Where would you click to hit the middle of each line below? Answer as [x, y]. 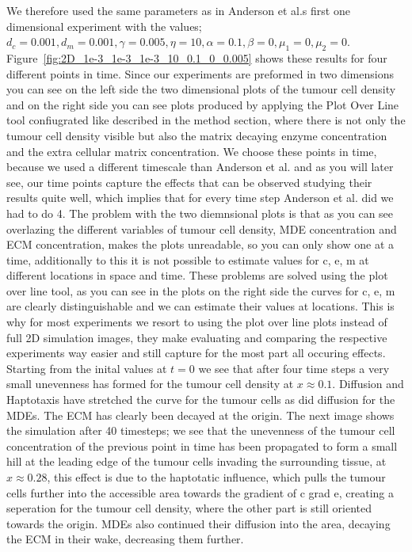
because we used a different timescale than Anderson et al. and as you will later [200, 167]
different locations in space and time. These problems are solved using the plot [197, 275]
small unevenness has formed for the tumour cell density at [150, 384]
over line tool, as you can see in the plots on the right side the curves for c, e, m [201, 290]
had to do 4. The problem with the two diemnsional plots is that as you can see [200, 213]
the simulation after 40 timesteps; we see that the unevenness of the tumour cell [201, 430]
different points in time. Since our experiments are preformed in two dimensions [200, 73]
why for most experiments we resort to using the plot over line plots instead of [197, 322]
